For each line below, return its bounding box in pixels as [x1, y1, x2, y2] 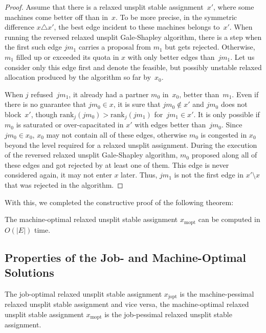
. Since [221, 119, 242, 130]
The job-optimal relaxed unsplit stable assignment [5, 288, 162, 299]
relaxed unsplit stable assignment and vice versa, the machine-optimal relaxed [5, 299, 249, 309]
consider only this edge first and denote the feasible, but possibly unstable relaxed [5, 61, 262, 72]
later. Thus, [121, 169, 158, 180]
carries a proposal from [78, 41, 151, 52]
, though [31, 108, 58, 119]
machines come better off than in [5, 11, 108, 22]
